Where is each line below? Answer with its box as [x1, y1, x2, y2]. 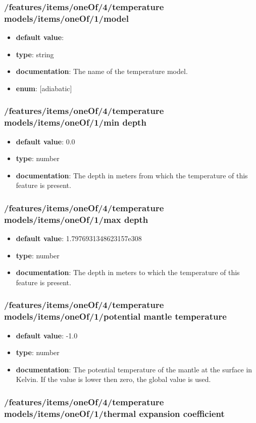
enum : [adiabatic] [16, 83, 72, 93]
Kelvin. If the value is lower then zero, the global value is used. [16, 374, 211, 384]
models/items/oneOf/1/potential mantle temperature [4, 310, 227, 323]
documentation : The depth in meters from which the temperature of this [16, 170, 248, 180]
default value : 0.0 [16, 136, 75, 146]
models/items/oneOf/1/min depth [4, 116, 146, 129]
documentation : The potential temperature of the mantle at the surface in [16, 364, 252, 374]
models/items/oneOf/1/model [4, 12, 129, 24]
